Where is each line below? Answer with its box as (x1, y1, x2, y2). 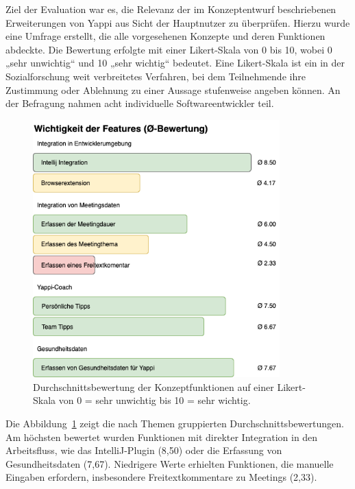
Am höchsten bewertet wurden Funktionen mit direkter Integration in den (5, 429, 318, 444)
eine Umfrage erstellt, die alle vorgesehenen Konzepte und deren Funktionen (5, 29, 326, 43)
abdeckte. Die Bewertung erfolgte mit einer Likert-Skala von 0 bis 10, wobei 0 (5, 42, 332, 56)
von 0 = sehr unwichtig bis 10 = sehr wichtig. (58, 393, 251, 407)
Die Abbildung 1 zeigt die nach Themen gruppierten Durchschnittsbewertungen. (5, 416, 344, 430)
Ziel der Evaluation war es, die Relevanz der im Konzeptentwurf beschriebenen (5, 2, 336, 16)
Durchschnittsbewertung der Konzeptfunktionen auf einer (33, 379, 274, 394)
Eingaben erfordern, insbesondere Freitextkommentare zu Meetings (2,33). (5, 470, 317, 484)
